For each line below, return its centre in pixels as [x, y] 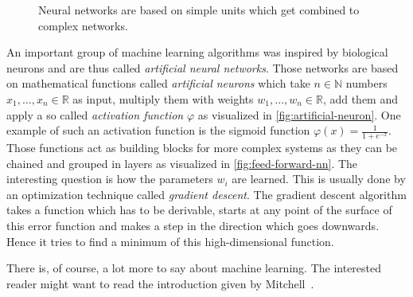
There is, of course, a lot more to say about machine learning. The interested [194, 268]
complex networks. [83, 25]
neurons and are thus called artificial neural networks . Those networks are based [203, 67]
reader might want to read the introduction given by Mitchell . [160, 283]
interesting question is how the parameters [110, 179]
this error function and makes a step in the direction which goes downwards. [193, 225]
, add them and [360, 98]
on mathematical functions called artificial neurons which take [158, 83]
